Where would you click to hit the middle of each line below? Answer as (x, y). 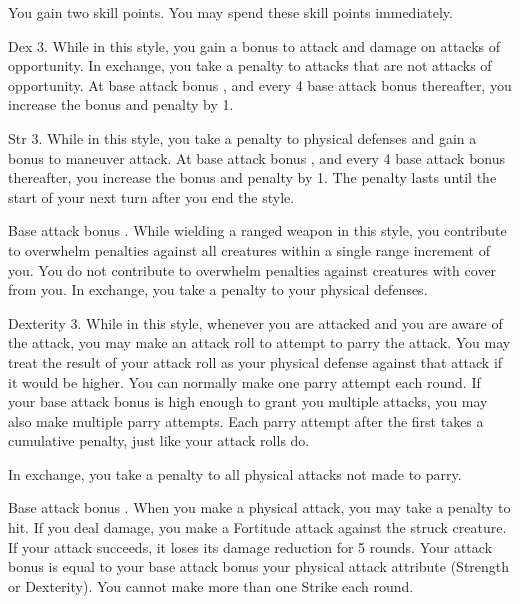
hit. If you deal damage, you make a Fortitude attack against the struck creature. (257, 527)
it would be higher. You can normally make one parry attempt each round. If (244, 381)
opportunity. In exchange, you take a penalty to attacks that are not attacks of (250, 65)
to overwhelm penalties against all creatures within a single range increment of (249, 249)
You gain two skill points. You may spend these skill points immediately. (230, 12)
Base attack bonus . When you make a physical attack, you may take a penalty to (259, 507)
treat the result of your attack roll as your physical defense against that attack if (255, 361)
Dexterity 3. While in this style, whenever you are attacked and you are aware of (255, 322)
